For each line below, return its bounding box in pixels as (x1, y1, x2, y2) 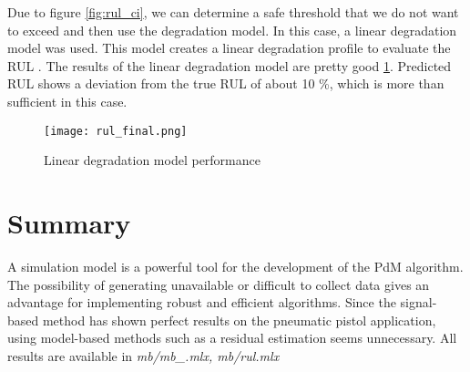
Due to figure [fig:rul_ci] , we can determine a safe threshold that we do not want (7, 3, 459, 21)
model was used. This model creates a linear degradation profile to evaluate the (7, 38, 451, 57)
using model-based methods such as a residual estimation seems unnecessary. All (7, 328, 457, 347)
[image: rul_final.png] (44, 124, 188, 138)
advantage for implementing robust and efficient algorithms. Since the (7, 293, 396, 312)
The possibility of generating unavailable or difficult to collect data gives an (7, 274, 430, 294)
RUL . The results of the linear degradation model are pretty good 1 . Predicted (7, 56, 452, 75)
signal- (400, 293, 437, 312)
